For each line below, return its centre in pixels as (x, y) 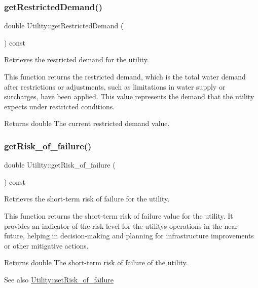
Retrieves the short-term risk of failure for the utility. (87, 199)
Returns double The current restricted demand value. (87, 123)
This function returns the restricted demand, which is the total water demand (125, 76)
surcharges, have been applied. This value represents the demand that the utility (129, 96)
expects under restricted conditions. (60, 106)
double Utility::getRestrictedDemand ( (64, 26)
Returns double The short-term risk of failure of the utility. (96, 262)
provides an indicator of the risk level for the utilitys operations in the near (121, 225)
